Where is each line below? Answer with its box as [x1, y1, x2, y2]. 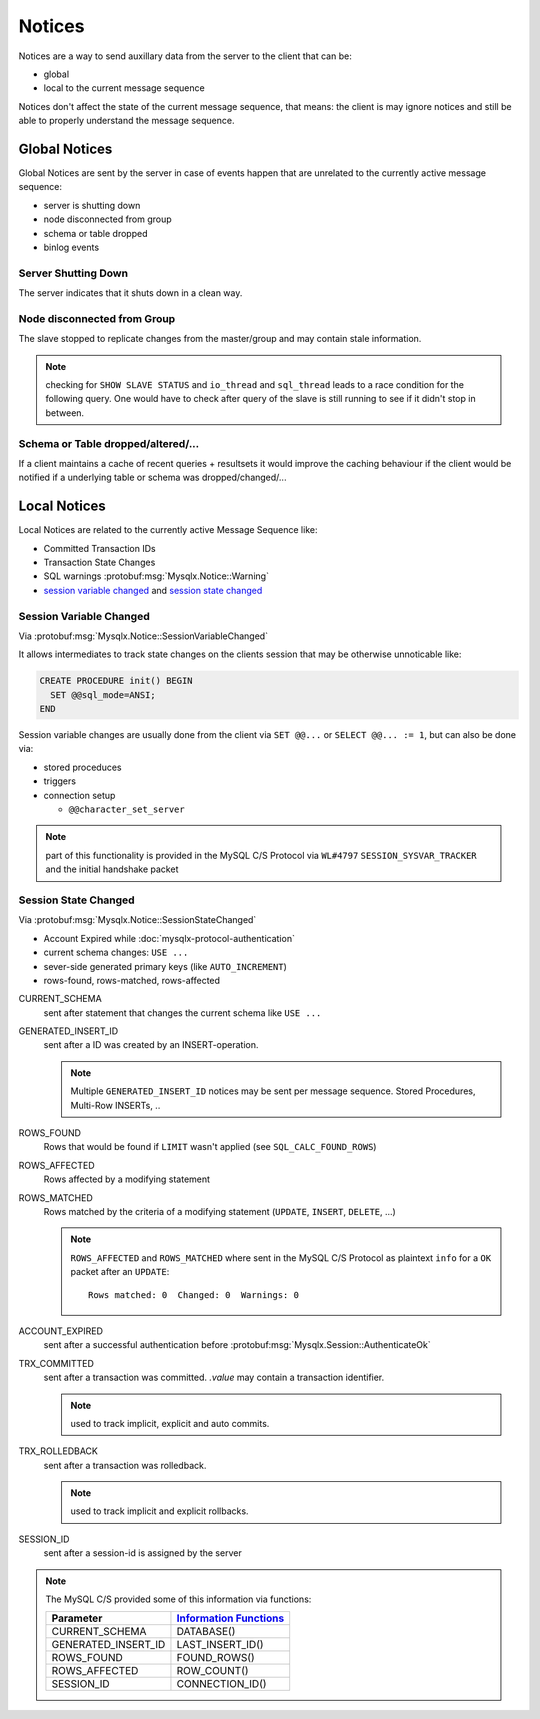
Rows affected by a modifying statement [43, 1173, 210, 1185]
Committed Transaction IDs [43, 542, 156, 554]
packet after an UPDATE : [70, 1266, 170, 1278]
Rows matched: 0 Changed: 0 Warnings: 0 [88, 1289, 300, 1300]
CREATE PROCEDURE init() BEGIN [39, 675, 194, 687]
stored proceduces [43, 761, 122, 773]
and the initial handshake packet [45, 863, 179, 875]
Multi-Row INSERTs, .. [70, 1099, 161, 1111]
